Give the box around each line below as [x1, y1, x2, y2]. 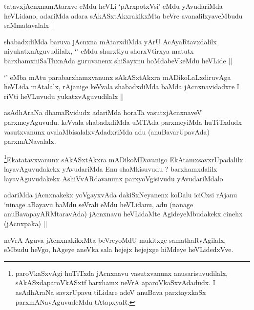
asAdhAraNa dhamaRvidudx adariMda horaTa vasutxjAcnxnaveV [4, 107, 202, 117]
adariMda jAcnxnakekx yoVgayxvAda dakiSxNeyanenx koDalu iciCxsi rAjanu [4, 190, 237, 200]
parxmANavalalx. [4, 136, 56, 146]
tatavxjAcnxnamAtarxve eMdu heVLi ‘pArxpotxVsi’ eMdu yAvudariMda [4, 1, 223, 11]
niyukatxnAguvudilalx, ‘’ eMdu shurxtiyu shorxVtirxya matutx [4, 46, 194, 56]
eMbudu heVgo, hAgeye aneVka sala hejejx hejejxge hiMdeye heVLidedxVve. [4, 244, 233, 254]
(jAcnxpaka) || [4, 218, 47, 228]
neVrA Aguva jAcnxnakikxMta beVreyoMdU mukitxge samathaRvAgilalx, [4, 234, 226, 245]
